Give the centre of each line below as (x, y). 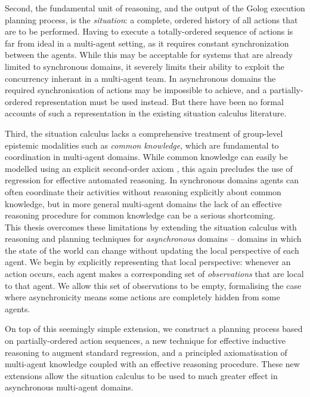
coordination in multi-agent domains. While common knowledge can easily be (146, 157)
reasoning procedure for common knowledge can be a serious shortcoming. (140, 215)
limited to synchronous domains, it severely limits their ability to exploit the (145, 66)
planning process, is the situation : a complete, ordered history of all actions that (151, 19)
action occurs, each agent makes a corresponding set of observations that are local (154, 274)
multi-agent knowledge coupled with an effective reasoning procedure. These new (152, 364)
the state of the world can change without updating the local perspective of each (152, 250)
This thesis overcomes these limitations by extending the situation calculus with (151, 227)
